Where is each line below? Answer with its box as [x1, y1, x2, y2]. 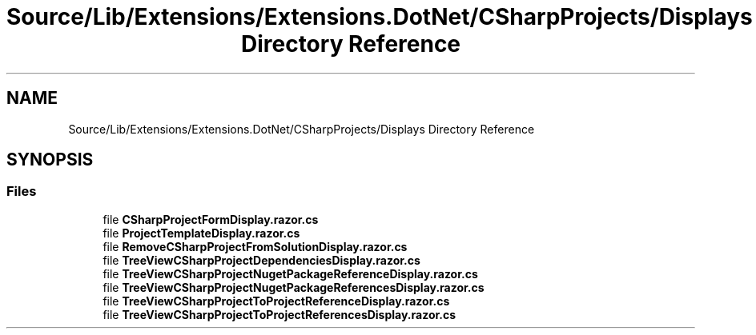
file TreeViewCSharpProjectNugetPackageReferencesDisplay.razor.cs [103, 280, 485, 294]
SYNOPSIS [6, 150, 94, 170]
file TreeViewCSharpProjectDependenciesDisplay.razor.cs [103, 253, 420, 267]
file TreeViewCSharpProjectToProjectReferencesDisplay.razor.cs [103, 307, 456, 321]
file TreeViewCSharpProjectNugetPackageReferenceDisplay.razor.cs [103, 266, 478, 281]
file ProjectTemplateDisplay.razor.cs [103, 225, 300, 240]
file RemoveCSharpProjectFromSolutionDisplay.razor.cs [103, 239, 408, 253]
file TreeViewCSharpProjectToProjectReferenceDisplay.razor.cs [103, 293, 450, 308]
